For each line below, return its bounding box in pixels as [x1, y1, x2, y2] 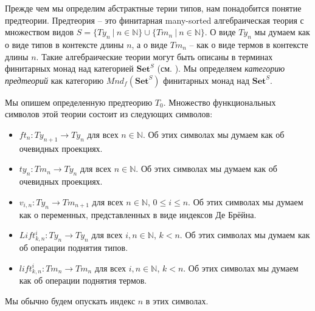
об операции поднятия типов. [19, 241, 128, 253]
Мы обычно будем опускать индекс [5, 294, 136, 307]
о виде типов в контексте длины [5, 38, 124, 50]
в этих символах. [145, 294, 209, 307]
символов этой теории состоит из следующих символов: [5, 108, 213, 120]
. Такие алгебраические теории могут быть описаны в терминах [36, 50, 273, 63]
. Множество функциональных [163, 95, 276, 108]
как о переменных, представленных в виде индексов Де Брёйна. [19, 208, 257, 220]
